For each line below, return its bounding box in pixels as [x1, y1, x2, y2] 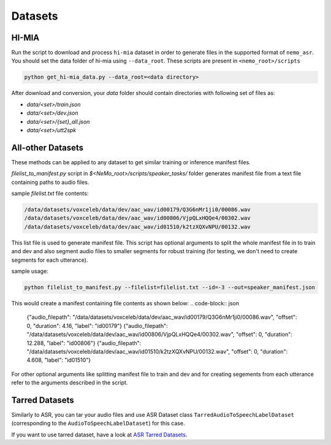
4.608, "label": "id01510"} [26, 356, 91, 364]
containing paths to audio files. [11, 178, 89, 186]
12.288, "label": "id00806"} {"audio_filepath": [26, 339, 142, 346]
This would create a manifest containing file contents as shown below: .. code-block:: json [11, 299, 239, 306]
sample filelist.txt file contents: [11, 190, 89, 197]
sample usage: [11, 267, 48, 275]
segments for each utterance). [11, 256, 88, 264]
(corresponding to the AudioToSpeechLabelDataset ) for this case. [11, 420, 185, 427]
